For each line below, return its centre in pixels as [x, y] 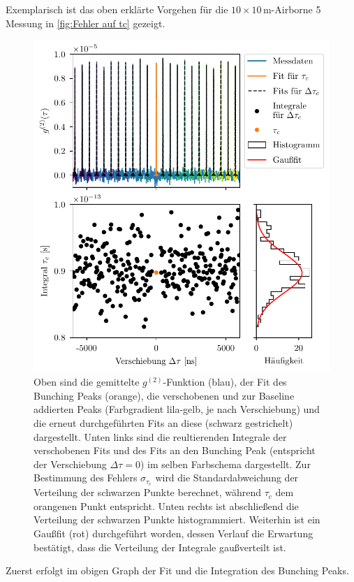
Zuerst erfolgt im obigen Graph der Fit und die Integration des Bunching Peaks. [177, 570]
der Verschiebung [70, 464]
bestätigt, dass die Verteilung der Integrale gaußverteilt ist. [160, 547]
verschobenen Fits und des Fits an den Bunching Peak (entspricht [175, 450]
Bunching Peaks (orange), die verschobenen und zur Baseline [164, 395]
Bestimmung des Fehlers [86, 478]
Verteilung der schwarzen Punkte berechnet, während [147, 492]
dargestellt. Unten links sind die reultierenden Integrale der [160, 436]
